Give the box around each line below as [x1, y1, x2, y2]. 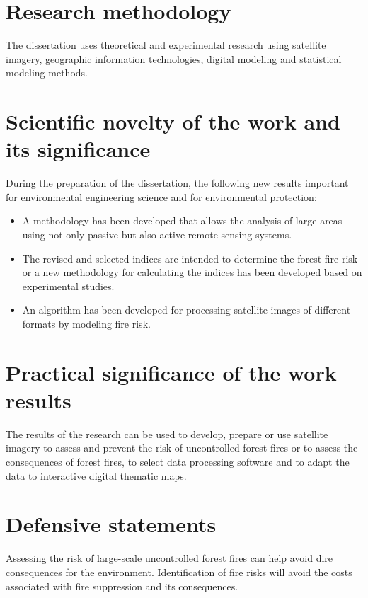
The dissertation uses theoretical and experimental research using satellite [6, 38, 326, 52]
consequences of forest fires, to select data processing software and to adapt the [6, 454, 350, 469]
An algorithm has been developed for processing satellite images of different [22, 302, 351, 317]
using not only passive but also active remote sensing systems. [22, 227, 292, 241]
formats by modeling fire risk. [22, 316, 151, 330]
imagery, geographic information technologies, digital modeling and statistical [6, 51, 342, 66]
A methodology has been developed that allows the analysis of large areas [22, 213, 343, 228]
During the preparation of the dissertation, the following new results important [6, 176, 349, 190]
